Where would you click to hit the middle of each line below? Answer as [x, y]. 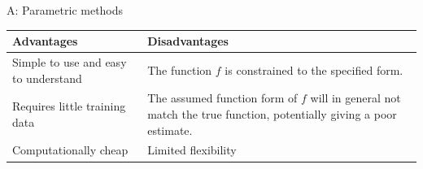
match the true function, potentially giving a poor [272, 113]
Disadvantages [188, 41]
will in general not [355, 98]
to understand [47, 78]
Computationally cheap [70, 150]
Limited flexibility [192, 150]
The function [180, 69]
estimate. [170, 130]
